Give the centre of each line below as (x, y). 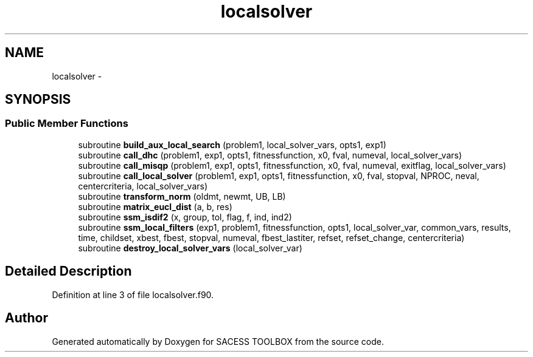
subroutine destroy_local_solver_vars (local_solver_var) (190, 248)
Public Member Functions (67, 124)
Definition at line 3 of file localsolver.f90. (133, 294)
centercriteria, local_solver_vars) (143, 186)
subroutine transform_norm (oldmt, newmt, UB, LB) (182, 196)
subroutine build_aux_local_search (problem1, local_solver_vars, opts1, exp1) (232, 144)
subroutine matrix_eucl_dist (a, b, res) (155, 206)
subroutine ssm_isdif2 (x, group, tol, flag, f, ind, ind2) (185, 217)
